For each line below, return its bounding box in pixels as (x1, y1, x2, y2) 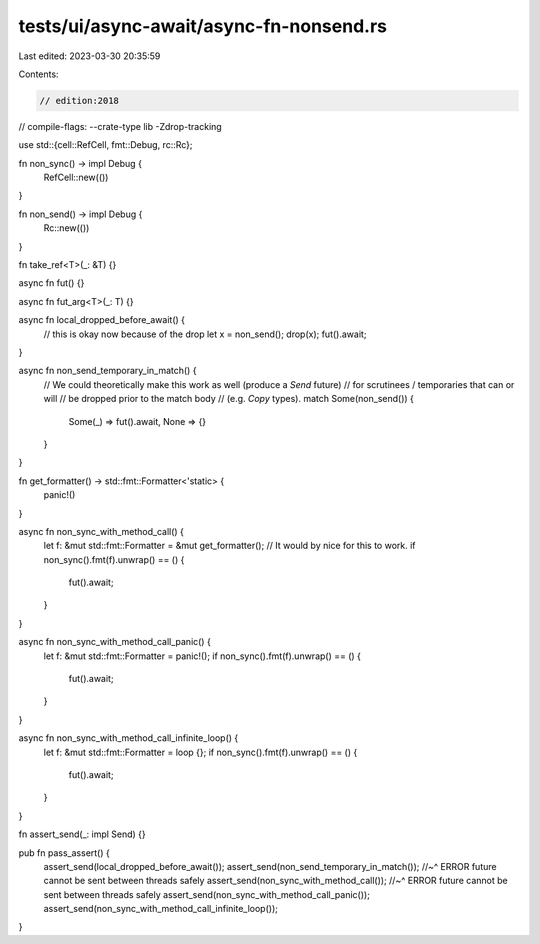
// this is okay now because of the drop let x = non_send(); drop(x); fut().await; (43, 328, 367, 340)
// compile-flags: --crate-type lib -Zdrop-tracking (18, 120, 222, 132)
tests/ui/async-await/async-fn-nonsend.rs (18, 15, 387, 37)
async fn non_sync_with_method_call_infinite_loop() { (18, 732, 239, 744)
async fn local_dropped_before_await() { (18, 314, 185, 326)
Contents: (18, 68, 59, 80)
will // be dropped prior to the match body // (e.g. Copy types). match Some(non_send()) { (43, 393, 415, 405)
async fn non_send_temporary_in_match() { (18, 365, 197, 377)
